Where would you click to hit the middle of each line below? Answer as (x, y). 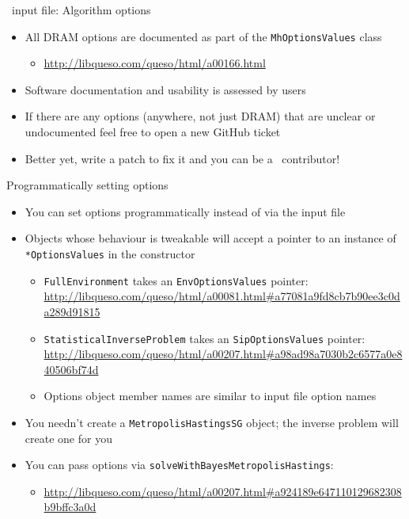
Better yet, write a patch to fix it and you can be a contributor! (182, 158)
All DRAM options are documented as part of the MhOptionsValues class (203, 36)
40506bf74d (71, 369)
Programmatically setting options (87, 185)
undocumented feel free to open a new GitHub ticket (153, 132)
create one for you (68, 438)
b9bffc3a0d (70, 507)
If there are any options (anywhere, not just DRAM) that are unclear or (200, 116)
